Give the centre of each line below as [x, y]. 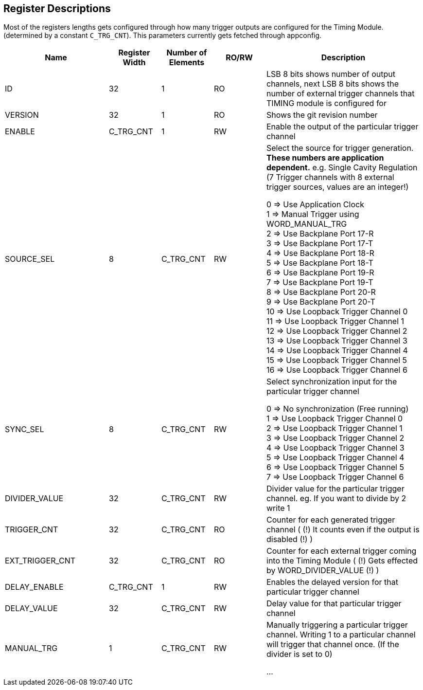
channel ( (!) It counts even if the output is [343, 530]
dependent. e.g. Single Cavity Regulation [342, 168]
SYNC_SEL [25, 429]
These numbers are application [325, 158]
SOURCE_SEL [30, 259]
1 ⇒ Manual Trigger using [313, 214]
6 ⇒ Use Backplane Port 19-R [320, 273]
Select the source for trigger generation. [340, 148]
